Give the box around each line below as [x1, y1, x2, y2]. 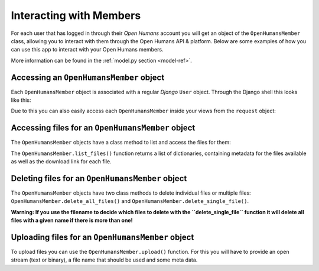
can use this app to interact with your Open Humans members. [11, 46, 164, 53]
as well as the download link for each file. [11, 158, 112, 165]
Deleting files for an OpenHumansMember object [11, 173, 187, 183]
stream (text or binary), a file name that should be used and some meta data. [11, 256, 198, 263]
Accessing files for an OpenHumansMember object [11, 123, 196, 133]
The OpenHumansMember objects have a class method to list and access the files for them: [11, 139, 232, 146]
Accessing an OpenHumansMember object [11, 72, 165, 82]
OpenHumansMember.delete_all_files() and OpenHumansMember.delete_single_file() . [11, 198, 249, 205]
